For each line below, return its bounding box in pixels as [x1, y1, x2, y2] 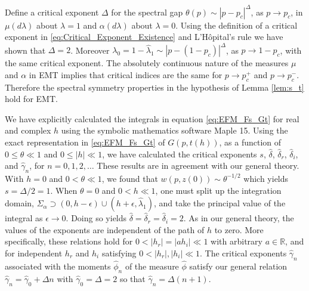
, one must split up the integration [155, 184, 282, 196]
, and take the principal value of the [153, 197, 286, 209]
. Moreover [70, 44, 110, 56]
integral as [5, 212, 43, 224]
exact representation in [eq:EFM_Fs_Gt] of [5, 135, 165, 148]
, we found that [101, 172, 158, 184]
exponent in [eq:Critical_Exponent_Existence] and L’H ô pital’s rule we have [5, 30, 283, 43]
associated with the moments [5, 259, 111, 272]
